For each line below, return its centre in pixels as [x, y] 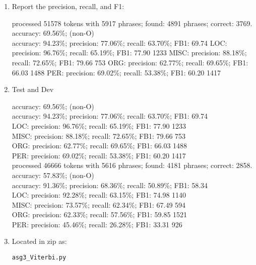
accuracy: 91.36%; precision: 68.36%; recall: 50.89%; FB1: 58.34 [110, 185]
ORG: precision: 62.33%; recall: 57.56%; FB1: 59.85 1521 [100, 214]
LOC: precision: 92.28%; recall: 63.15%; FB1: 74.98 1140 [99, 195]
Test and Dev [33, 89]
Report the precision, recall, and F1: [68, 6]
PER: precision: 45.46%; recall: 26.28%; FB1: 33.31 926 [97, 224]
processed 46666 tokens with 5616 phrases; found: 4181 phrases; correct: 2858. [132, 165]
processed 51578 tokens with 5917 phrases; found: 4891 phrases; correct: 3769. [132, 23]
